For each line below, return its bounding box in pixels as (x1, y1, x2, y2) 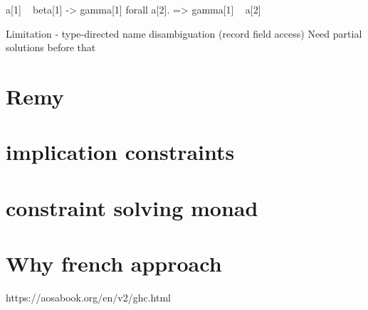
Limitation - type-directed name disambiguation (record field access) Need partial (6, 26, 362, 41)
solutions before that (6, 40, 96, 55)
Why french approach (6, 249, 222, 278)
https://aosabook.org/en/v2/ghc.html (6, 290, 172, 305)
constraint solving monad (6, 193, 258, 222)
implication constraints (6, 137, 235, 166)
